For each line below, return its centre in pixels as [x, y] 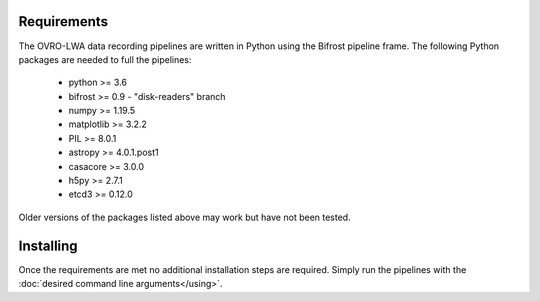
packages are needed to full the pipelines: [105, 59]
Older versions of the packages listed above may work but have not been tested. [184, 217]
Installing [48, 245]
